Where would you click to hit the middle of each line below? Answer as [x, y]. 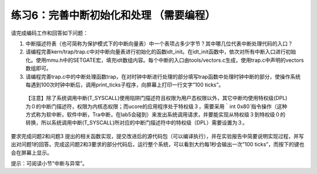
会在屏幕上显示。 [31, 152]
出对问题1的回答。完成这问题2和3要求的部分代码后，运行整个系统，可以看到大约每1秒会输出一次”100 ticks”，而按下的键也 [158, 145]
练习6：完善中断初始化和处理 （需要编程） [113, 15]
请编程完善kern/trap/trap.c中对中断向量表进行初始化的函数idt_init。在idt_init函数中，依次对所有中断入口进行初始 [161, 52]
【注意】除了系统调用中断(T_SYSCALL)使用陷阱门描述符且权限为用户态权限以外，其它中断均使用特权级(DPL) [156, 98]
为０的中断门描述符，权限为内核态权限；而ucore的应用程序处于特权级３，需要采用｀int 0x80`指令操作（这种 [156, 106]
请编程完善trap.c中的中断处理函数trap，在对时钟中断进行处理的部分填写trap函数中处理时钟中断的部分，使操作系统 [163, 76]
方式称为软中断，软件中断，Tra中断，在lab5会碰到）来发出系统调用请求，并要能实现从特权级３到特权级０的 [156, 115]
